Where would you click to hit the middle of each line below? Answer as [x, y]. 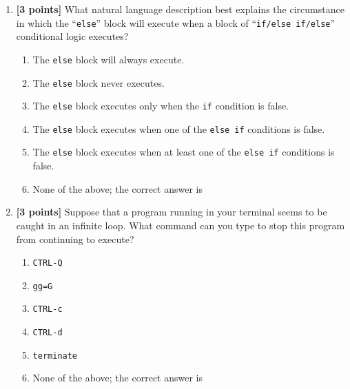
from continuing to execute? [75, 239]
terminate [55, 356]
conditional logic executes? [72, 36]
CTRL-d [48, 333]
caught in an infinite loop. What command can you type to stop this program [181, 225]
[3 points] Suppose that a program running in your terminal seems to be [172, 212]
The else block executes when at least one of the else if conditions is [184, 152]
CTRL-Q [48, 263]
